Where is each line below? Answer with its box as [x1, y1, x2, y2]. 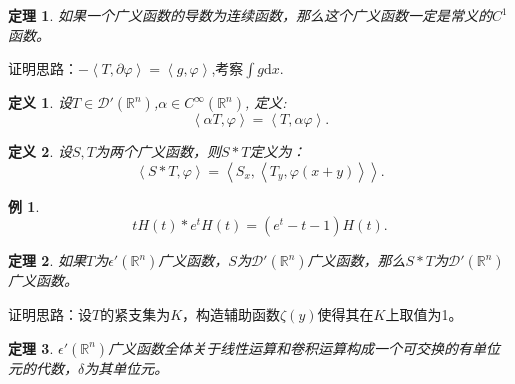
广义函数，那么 [307, 250, 406, 271]
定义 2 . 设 [8, 141, 72, 162]
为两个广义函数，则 [95, 141, 221, 162]
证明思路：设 [8, 303, 92, 324]
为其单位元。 [84, 357, 169, 378]
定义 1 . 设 [8, 92, 72, 113]
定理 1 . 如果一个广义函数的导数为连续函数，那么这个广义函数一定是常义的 [8, 5, 492, 25]
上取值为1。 [385, 303, 463, 324]
